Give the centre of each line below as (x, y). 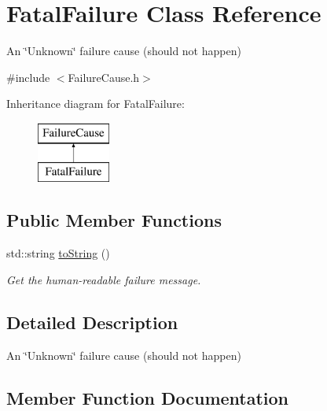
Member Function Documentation (148, 397)
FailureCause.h (104, 77)
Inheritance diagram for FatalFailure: (96, 104)
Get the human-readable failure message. (104, 279)
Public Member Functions (114, 220)
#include (28, 77)
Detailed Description (92, 322)
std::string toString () (58, 253)
